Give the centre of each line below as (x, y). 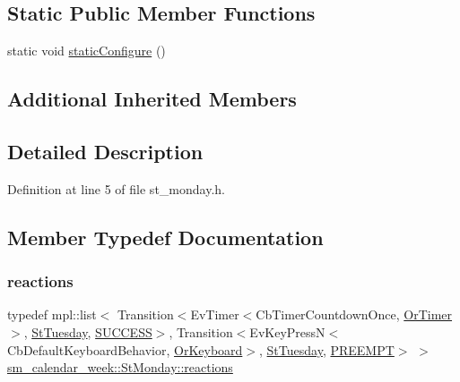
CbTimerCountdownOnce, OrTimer (354, 314)
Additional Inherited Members (152, 99)
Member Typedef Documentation (165, 237)
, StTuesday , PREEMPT (327, 349)
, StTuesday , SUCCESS (88, 331)
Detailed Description (105, 151)
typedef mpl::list (52, 314)
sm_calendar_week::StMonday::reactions (120, 367)
